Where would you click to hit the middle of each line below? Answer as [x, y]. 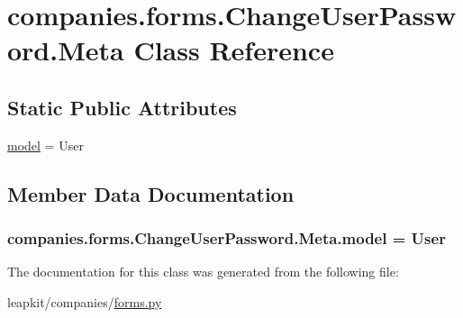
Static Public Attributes [122, 107]
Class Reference [234, 50]
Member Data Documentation [151, 193]
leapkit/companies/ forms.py [85, 301]
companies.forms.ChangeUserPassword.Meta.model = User [227, 238]
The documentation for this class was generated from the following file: [203, 272]
